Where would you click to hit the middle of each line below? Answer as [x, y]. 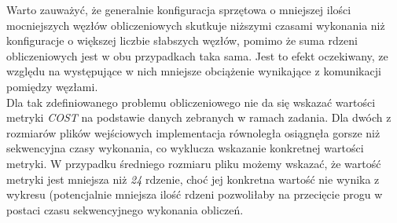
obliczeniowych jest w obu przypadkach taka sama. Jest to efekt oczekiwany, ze [197, 55]
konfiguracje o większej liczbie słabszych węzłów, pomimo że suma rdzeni [182, 40]
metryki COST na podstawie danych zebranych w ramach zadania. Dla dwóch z [199, 117]
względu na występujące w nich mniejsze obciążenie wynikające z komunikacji [194, 71]
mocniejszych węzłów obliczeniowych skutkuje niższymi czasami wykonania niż [196, 25]
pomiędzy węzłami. [52, 86]
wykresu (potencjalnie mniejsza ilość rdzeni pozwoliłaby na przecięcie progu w [195, 194]
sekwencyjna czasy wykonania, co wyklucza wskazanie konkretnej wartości [185, 148]
